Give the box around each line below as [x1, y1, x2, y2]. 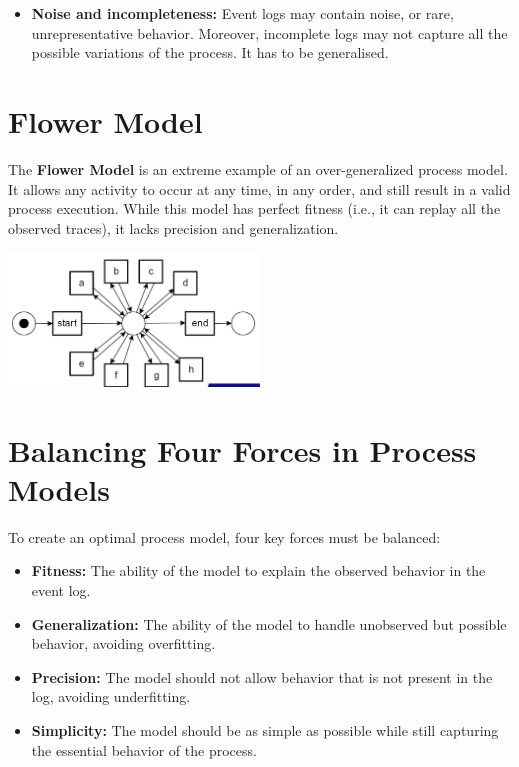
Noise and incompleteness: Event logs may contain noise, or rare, [31, 3, 454, 23]
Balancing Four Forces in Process [8, 429, 477, 470]
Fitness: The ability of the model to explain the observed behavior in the [31, 560, 486, 581]
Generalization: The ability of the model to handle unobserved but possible [31, 613, 507, 634]
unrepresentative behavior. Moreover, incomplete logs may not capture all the [31, 22, 508, 43]
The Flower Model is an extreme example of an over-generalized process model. [8, 158, 508, 179]
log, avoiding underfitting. [31, 686, 191, 707]
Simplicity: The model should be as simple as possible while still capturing [31, 719, 499, 740]
